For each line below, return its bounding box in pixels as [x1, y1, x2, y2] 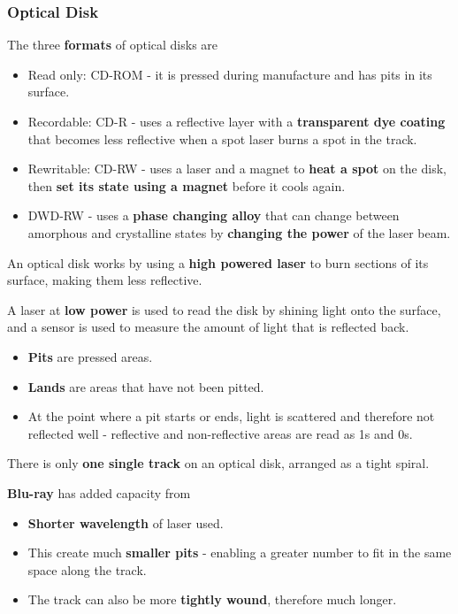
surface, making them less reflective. [7, 271, 202, 289]
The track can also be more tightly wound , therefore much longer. [27, 590, 397, 609]
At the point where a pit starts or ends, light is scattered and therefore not [27, 407, 435, 426]
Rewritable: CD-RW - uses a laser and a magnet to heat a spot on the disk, [27, 159, 447, 178]
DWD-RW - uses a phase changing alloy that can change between [27, 206, 400, 225]
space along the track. [27, 560, 147, 579]
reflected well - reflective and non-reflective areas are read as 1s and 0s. [27, 424, 413, 442]
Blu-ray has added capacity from [7, 483, 191, 502]
